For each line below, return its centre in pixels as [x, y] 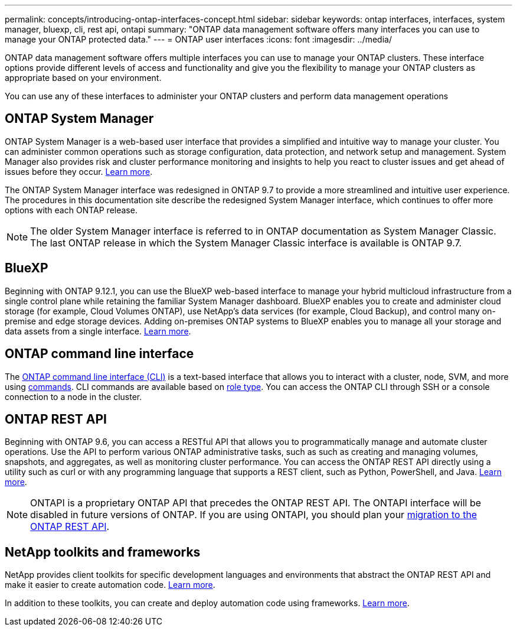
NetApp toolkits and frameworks [103, 552]
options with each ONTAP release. [71, 210]
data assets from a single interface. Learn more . [98, 331]
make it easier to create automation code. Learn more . [110, 585]
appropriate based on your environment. [83, 78]
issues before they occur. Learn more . [79, 171]
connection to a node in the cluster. [73, 396]
